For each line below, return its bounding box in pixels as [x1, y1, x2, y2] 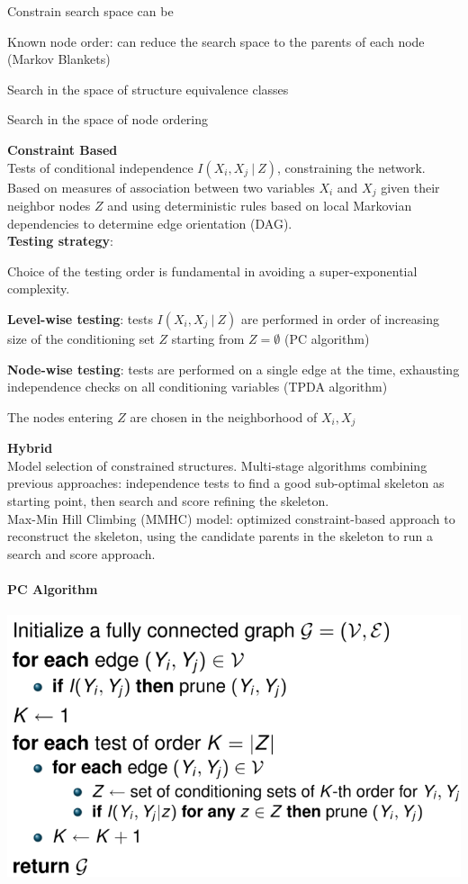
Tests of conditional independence [7, 158, 193, 176]
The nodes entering [7, 407, 113, 426]
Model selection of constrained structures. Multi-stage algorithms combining [7, 456, 427, 474]
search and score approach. [7, 544, 156, 563]
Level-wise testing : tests [7, 309, 153, 328]
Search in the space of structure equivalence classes [7, 79, 289, 98]
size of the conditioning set [7, 329, 155, 347]
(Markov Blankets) [7, 50, 111, 68]
